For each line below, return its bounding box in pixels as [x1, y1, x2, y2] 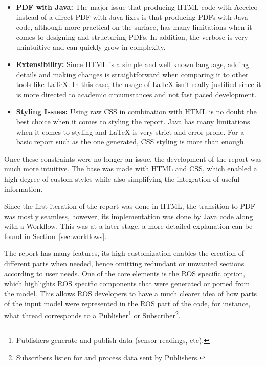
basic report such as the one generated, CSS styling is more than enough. [16, 136, 246, 147]
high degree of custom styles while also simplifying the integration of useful [4, 173, 240, 184]
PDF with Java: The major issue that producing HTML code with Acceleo [16, 2, 258, 12]
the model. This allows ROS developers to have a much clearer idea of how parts [4, 288, 257, 298]
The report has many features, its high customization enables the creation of [4, 248, 245, 259]
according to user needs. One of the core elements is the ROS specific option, [4, 268, 246, 278]
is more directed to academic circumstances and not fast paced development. [16, 89, 257, 99]
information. [4, 183, 43, 194]
